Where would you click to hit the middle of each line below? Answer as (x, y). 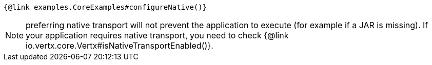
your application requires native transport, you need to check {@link (157, 35)
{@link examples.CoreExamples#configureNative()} (105, 7)
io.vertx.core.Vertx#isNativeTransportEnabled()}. (120, 46)
